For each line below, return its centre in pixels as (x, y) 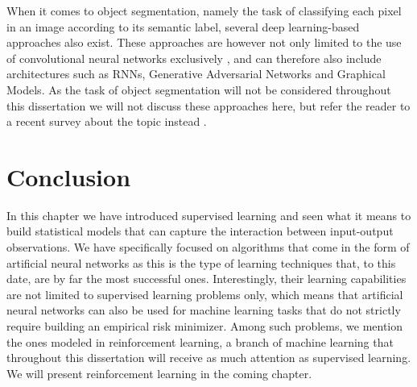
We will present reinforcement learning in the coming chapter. (159, 373)
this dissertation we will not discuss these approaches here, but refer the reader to (208, 105)
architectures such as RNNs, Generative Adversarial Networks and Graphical (196, 74)
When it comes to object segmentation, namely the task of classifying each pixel (204, 10)
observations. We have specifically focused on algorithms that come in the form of (208, 247)
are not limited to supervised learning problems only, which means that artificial (205, 294)
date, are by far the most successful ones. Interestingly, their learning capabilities (206, 279)
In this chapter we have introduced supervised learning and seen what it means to (209, 215)
